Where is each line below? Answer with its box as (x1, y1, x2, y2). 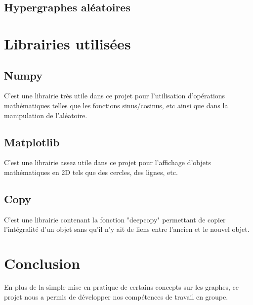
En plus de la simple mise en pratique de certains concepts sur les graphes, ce (4, 282, 239, 292)
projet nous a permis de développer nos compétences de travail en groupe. (4, 291, 228, 302)
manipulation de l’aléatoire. (4, 110, 87, 120)
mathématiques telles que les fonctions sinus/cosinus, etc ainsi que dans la (4, 100, 228, 110)
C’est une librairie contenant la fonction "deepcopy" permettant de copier (4, 214, 226, 224)
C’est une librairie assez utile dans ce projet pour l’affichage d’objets (4, 157, 211, 168)
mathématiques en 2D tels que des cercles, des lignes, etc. (4, 167, 178, 177)
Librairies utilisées (4, 33, 131, 53)
